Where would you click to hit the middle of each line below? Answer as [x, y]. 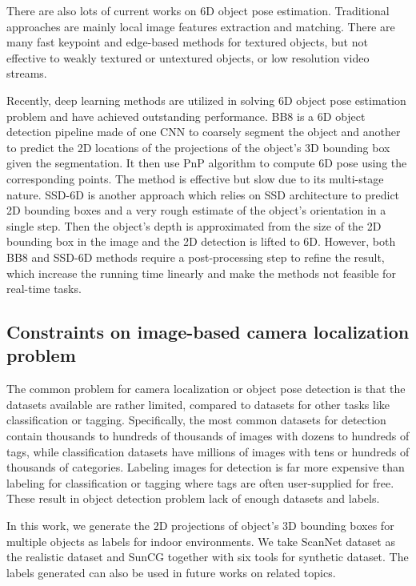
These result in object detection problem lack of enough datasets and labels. [193, 498]
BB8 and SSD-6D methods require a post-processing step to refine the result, [196, 257]
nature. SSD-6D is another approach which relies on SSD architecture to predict [203, 194]
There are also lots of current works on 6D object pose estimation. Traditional [198, 10]
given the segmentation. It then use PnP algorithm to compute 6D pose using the [207, 163]
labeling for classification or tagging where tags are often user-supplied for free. [200, 482]
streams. [27, 73]
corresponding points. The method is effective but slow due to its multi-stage [195, 178]
